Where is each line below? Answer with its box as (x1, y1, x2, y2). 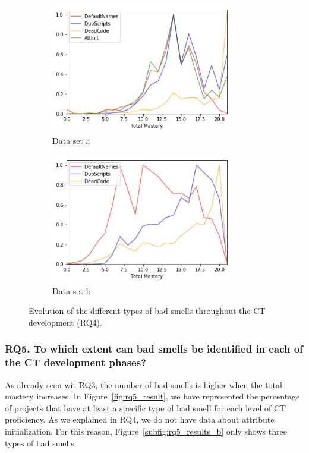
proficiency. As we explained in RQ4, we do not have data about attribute (5, 413, 275, 426)
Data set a (52, 134, 90, 147)
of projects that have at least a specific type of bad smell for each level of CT (5, 401, 286, 414)
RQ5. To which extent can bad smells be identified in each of (5, 341, 303, 356)
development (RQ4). (29, 316, 102, 328)
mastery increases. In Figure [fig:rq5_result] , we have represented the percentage (5, 390, 300, 402)
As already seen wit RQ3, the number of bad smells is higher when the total (5, 378, 282, 391)
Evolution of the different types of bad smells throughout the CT (29, 304, 266, 317)
